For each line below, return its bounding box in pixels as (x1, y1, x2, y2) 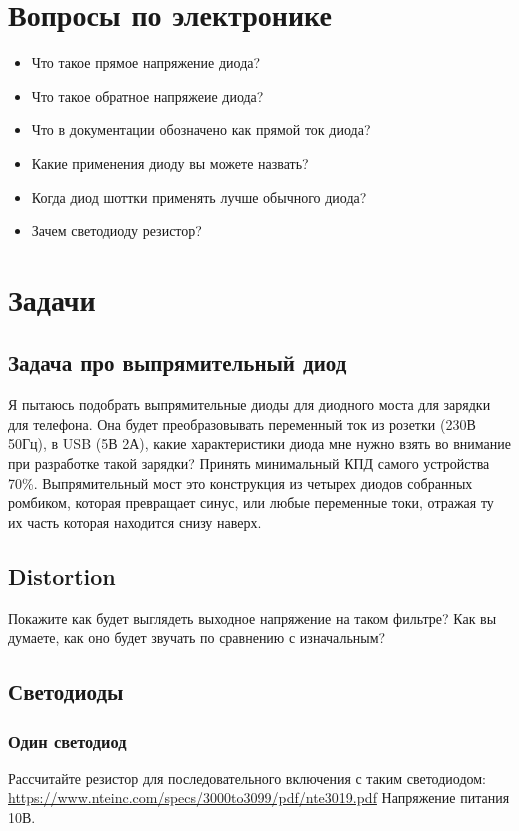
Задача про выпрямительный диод (8, 347, 347, 378)
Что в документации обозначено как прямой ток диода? (31, 119, 371, 140)
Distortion (8, 560, 116, 591)
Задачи (8, 278, 96, 319)
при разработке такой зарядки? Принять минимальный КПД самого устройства (8, 453, 490, 474)
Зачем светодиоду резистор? (31, 220, 202, 241)
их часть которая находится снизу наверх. (8, 511, 262, 532)
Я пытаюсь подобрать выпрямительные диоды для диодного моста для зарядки (8, 394, 491, 415)
